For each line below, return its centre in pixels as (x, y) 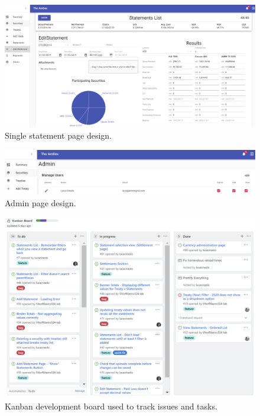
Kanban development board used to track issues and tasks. (111, 406)
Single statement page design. (58, 135)
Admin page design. (40, 202)
